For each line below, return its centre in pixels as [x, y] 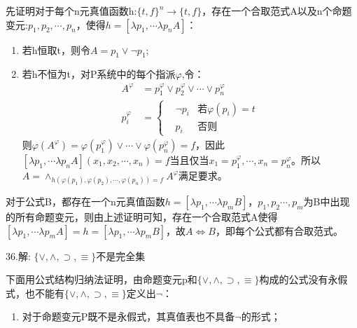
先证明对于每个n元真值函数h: [71, 11]
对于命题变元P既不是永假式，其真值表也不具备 [128, 316]
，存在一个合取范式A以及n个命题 [277, 11]
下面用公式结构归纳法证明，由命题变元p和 [101, 279]
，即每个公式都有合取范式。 [279, 230]
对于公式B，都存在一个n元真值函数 [85, 201]
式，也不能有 [35, 293]
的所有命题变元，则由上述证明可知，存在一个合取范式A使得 [142, 216]
